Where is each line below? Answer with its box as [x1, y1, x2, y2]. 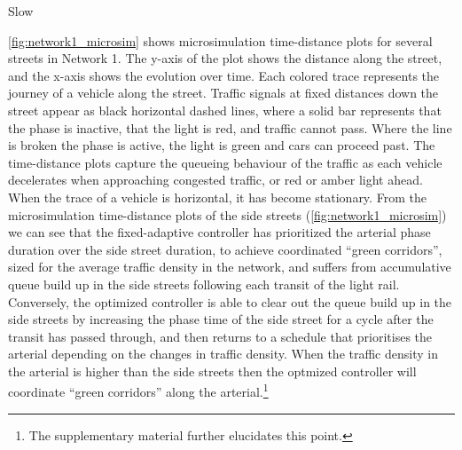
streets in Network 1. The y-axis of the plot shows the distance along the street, [8, 49, 442, 67]
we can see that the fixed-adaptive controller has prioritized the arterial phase [8, 223, 431, 241]
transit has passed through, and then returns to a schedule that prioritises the [8, 327, 433, 345]
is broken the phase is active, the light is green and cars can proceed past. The [8, 136, 435, 154]
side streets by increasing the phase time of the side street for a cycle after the [8, 310, 434, 328]
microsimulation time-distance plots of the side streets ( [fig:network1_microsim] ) [8, 205, 447, 224]
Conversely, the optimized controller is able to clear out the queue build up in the [8, 292, 452, 311]
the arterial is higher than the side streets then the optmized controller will [8, 361, 417, 380]
